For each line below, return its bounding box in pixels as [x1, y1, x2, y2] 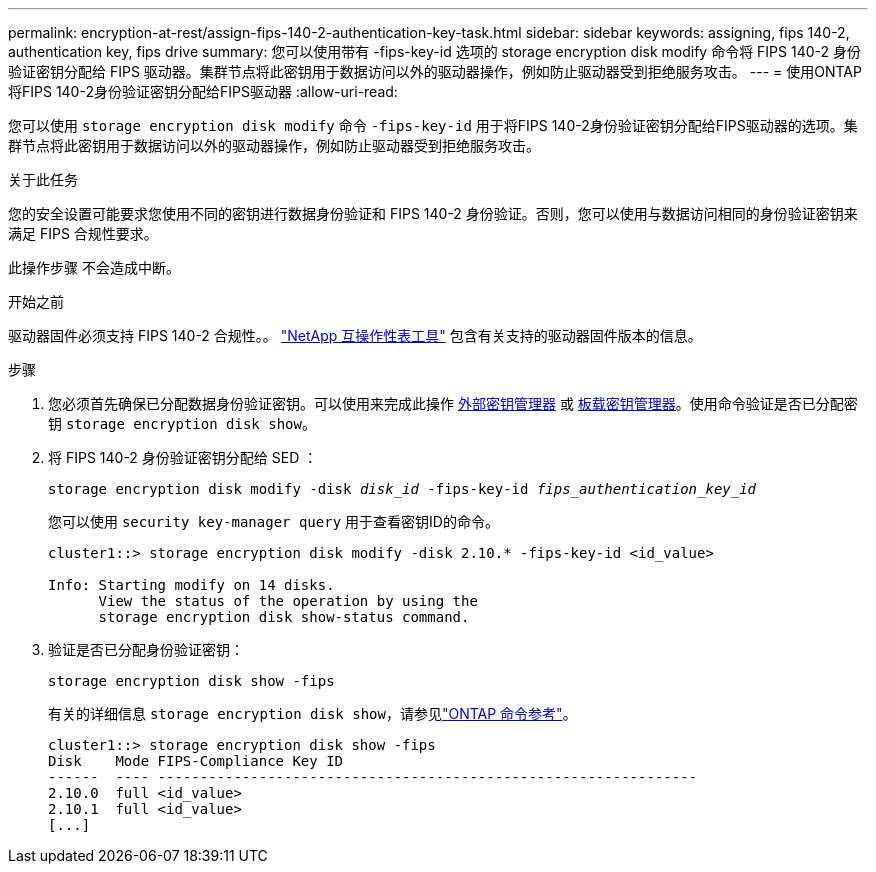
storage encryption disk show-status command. [98, 609, 470, 625]
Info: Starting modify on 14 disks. [48, 577, 335, 593]
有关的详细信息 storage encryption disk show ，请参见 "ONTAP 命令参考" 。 [48, 705, 577, 722]
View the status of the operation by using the [98, 593, 478, 609]
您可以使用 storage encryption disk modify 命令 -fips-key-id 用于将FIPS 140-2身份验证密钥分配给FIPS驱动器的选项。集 [8, 117, 858, 134]
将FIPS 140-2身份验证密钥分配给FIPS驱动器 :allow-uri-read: [8, 83, 398, 100]
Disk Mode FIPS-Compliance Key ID [48, 753, 344, 769]
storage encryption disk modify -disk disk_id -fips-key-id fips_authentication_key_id [48, 481, 757, 497]
